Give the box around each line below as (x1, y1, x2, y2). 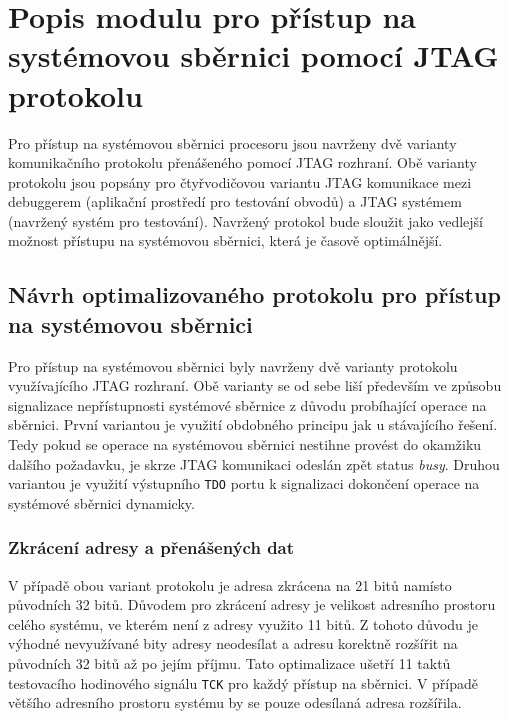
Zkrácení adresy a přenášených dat (8, 535, 295, 560)
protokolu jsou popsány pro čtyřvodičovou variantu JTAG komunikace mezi (8, 171, 472, 192)
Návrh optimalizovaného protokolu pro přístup (8, 279, 501, 310)
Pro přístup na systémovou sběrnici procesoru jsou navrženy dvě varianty (8, 132, 457, 153)
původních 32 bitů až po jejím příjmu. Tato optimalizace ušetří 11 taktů (8, 653, 451, 674)
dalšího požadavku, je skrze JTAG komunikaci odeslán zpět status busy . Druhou (8, 453, 500, 474)
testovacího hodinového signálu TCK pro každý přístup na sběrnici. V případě (8, 672, 479, 693)
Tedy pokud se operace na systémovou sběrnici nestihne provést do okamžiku (8, 434, 482, 455)
